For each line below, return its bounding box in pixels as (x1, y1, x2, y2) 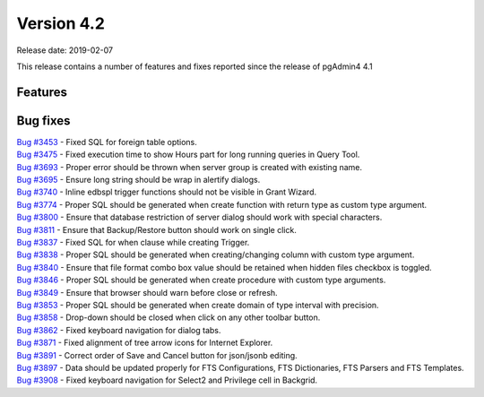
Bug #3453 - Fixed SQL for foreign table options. (16, 136, 197, 147)
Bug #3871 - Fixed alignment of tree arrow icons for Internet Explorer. (16, 337, 273, 349)
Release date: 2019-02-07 (16, 45, 114, 56)
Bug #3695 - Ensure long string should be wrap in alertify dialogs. (16, 175, 261, 186)
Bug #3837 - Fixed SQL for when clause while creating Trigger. (16, 237, 250, 247)
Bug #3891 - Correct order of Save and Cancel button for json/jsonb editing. (16, 350, 298, 360)
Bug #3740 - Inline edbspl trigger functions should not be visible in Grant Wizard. (16, 186, 317, 197)
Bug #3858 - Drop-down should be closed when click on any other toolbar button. (16, 312, 321, 323)
